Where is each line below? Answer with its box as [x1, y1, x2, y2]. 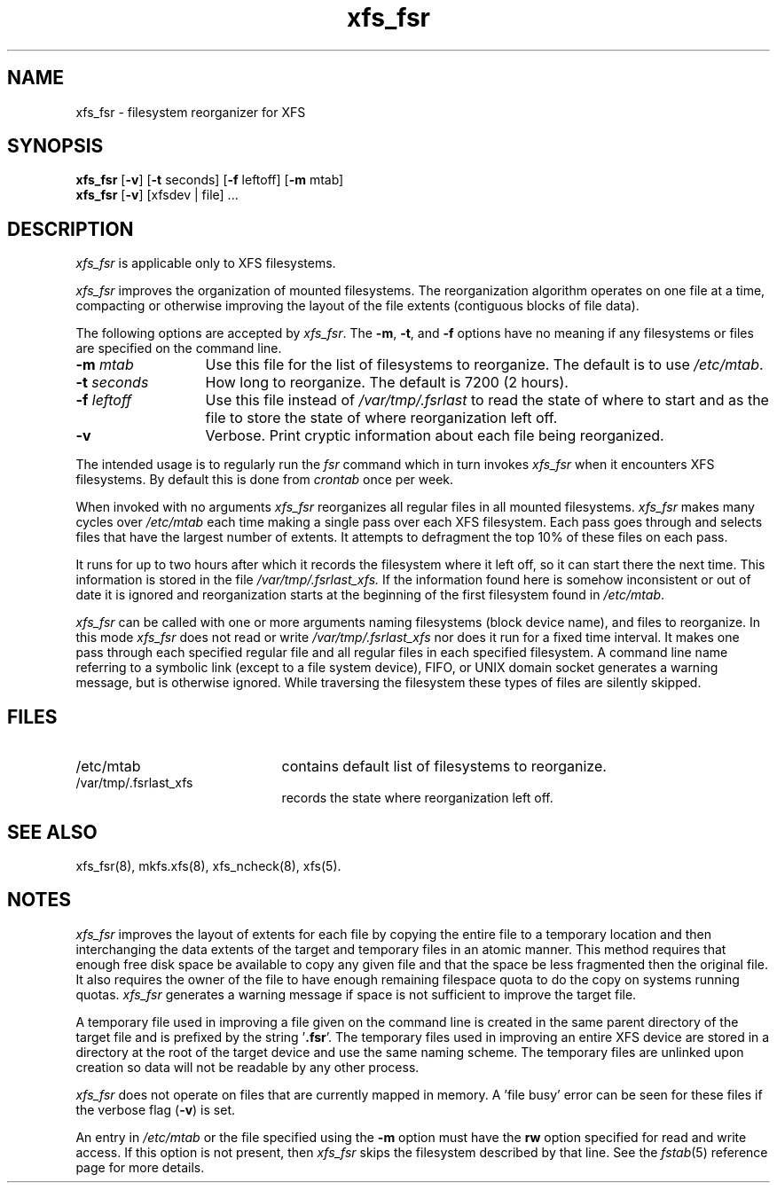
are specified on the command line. [75, 341, 282, 356]
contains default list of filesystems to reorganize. [281, 757, 607, 776]
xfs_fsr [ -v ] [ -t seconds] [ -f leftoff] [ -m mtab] [75, 172, 344, 188]
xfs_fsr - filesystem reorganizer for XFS [75, 104, 306, 120]
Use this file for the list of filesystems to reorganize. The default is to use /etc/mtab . [205, 356, 764, 374]
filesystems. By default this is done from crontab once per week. [75, 472, 454, 488]
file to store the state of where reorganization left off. [205, 409, 558, 427]
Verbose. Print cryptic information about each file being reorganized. [205, 427, 664, 445]
